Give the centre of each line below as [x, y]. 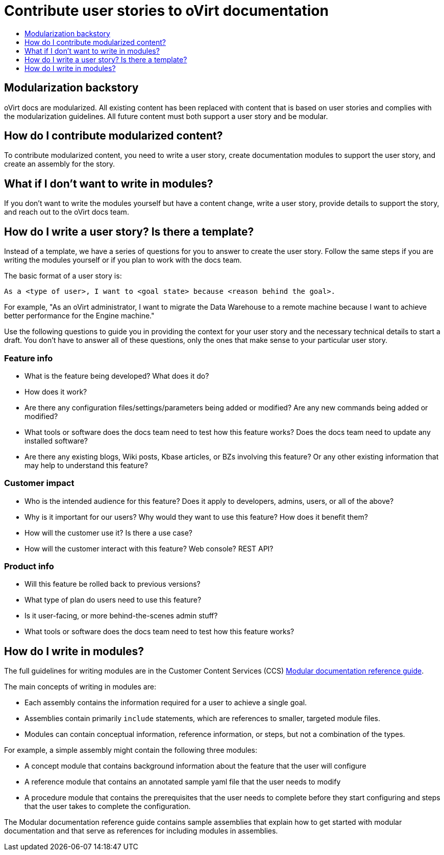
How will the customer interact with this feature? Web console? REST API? [149, 548]
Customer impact [39, 483]
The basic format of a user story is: [63, 276]
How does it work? [56, 391]
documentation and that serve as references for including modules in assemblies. [141, 831]
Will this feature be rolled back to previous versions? [113, 584]
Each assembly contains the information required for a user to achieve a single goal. [166, 703]
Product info [29, 566]
